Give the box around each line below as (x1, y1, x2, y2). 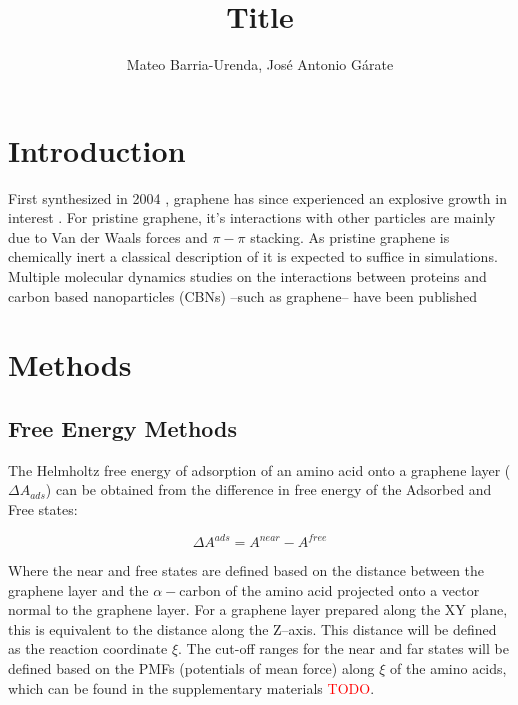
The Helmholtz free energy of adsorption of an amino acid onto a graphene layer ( (8, 459, 511, 480)
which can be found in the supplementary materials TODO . (8, 677, 375, 698)
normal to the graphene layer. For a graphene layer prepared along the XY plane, (8, 599, 508, 620)
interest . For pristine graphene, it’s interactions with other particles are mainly (8, 207, 496, 228)
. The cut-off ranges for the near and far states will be (178, 638, 509, 659)
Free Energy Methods (8, 412, 238, 443)
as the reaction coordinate (8, 638, 168, 659)
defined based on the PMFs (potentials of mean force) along (8, 658, 375, 679)
